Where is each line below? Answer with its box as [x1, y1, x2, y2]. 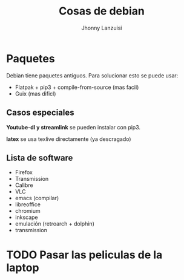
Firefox [15, 169, 33, 176]
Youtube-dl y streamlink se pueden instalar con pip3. [6, 123, 141, 131]
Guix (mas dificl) [15, 90, 56, 97]
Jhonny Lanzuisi [81, 24, 122, 31]
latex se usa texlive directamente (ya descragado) [6, 135, 131, 143]
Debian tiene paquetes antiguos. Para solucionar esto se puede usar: [6, 71, 179, 79]
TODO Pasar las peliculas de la [6, 248, 163, 261]
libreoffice [15, 201, 41, 208]
